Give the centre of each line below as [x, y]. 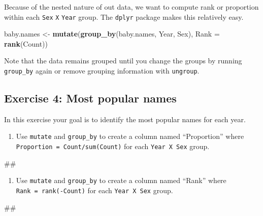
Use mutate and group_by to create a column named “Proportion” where [130, 136]
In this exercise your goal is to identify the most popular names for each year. [125, 119]
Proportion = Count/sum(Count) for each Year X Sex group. [113, 146]
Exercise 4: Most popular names [90, 98]
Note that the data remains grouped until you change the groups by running [123, 61]
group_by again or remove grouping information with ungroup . [102, 71]
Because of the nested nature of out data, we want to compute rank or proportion [131, 7]
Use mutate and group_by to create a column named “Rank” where [121, 180]
